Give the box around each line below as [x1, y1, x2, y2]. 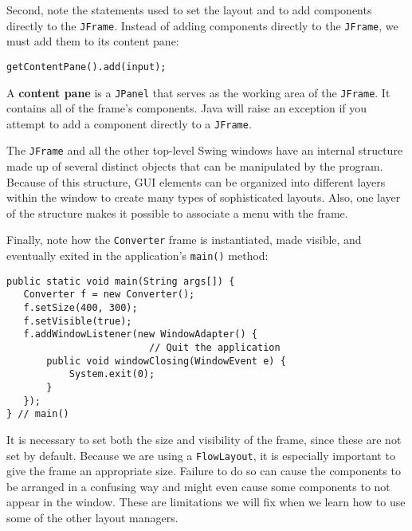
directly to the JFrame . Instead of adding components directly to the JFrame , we [6, 17, 398, 33]
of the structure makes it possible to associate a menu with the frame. [6, 204, 348, 221]
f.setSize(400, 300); [23, 302, 138, 314]
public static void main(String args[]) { [6, 275, 235, 287]
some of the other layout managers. [6, 509, 179, 525]
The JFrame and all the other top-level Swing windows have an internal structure [6, 142, 403, 159]
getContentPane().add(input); [6, 61, 167, 73]
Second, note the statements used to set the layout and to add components [6, 2, 372, 18]
